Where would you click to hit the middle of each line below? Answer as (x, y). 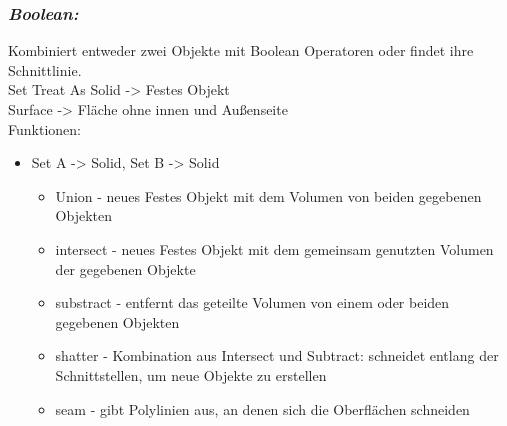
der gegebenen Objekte (125, 268)
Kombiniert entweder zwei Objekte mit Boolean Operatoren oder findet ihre (241, 50)
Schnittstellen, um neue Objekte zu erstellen (191, 374)
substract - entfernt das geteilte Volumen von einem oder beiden (252, 302)
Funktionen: (44, 128)
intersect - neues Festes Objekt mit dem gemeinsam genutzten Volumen (274, 248)
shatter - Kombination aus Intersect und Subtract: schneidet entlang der (277, 355)
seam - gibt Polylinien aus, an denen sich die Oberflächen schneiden (262, 408)
